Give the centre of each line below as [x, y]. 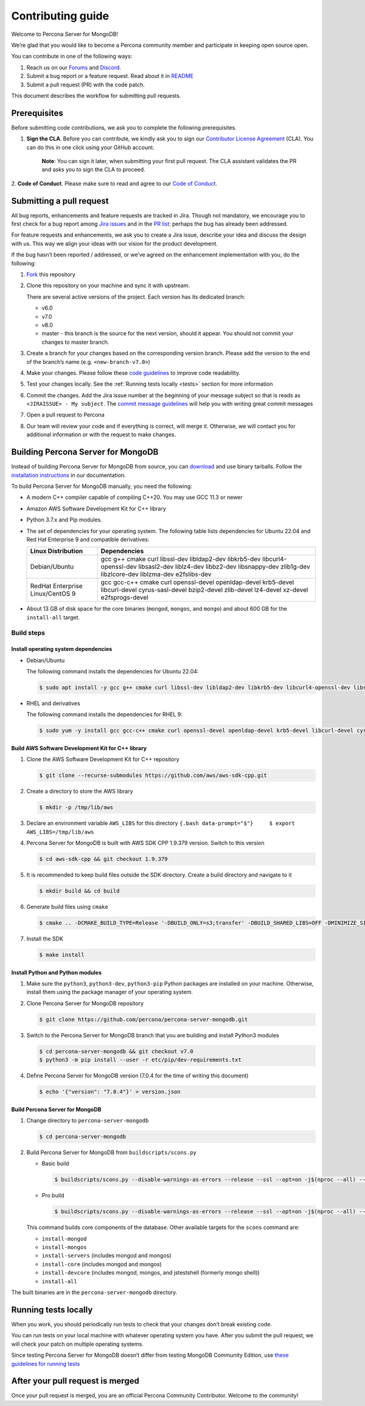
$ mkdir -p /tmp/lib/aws [76, 807]
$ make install [62, 955]
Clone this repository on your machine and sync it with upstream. [108, 285]
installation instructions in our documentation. [68, 475]
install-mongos [64, 1248]
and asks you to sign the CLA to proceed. [93, 170]
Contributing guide [60, 16]
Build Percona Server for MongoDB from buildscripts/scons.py [112, 1152]
